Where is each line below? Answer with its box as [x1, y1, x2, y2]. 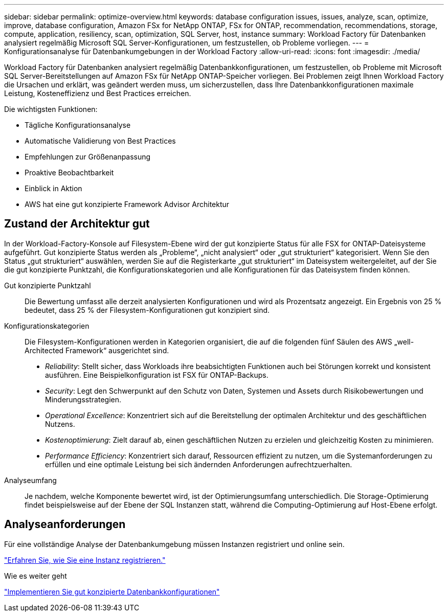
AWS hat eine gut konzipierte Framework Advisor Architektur [25, 200, 230, 209]
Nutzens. [45, 419, 75, 428]
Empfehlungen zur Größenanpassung [25, 152, 151, 161]
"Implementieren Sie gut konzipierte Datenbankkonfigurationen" [4, 587, 220, 596]
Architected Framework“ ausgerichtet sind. [25, 346, 169, 355]
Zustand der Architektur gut [4, 217, 150, 231]
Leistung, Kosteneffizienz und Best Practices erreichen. [4, 89, 191, 98]
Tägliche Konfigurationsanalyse [25, 121, 131, 129]
